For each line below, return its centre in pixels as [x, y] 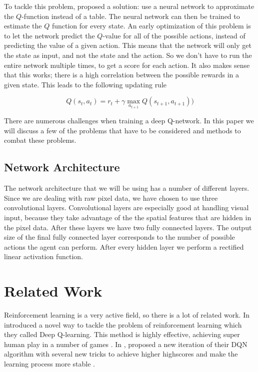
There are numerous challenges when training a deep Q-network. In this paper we [129, 121]
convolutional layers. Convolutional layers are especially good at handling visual [126, 207]
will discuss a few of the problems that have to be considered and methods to [122, 130]
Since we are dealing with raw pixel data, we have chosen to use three [111, 197]
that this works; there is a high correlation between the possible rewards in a [122, 75]
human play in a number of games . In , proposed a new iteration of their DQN [126, 344]
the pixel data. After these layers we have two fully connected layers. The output [128, 227]
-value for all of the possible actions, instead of [174, 35]
